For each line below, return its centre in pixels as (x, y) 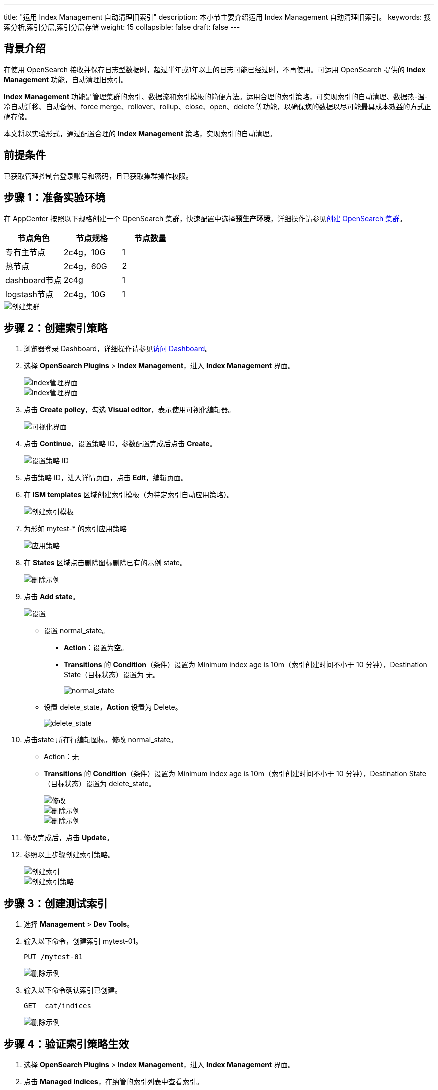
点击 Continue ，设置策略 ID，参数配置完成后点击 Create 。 (120, 444)
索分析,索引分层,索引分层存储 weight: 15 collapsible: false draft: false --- (122, 27)
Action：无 (62, 757)
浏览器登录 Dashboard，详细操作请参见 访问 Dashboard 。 (118, 349)
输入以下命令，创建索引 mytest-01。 (83, 941)
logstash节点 (29, 294)
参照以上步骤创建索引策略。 (69, 855)
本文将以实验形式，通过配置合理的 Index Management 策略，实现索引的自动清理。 (140, 133)
